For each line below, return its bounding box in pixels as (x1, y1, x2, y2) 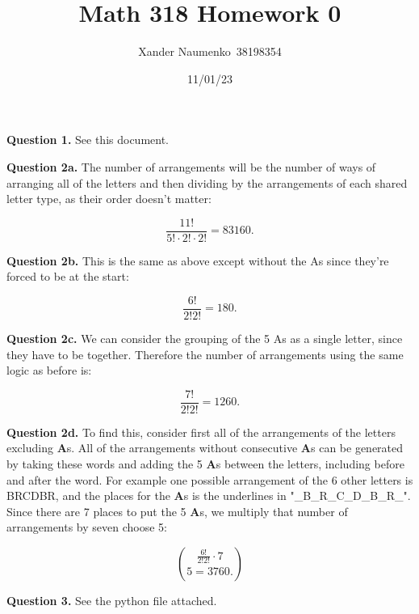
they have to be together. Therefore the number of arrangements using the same (6, 345, 404, 362)
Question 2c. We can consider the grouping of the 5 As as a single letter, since (6, 330, 403, 346)
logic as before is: (6, 362, 92, 379)
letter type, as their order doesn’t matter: (6, 190, 212, 207)
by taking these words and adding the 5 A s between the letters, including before (6, 455, 404, 472)
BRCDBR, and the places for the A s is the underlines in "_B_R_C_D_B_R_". (6, 487, 411, 504)
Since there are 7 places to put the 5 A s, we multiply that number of (6, 502, 348, 519)
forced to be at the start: (6, 268, 129, 285)
